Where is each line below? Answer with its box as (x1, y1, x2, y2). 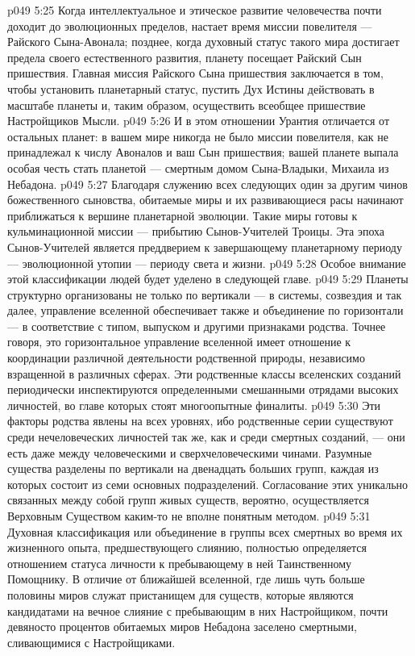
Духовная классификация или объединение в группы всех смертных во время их (7, 523, 403, 540)
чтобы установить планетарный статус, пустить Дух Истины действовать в (7, 80, 375, 97)
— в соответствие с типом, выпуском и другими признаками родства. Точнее (7, 317, 386, 334)
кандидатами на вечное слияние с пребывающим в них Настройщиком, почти (7, 602, 388, 619)
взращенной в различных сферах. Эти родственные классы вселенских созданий (7, 365, 401, 382)
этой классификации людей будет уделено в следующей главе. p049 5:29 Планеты (7, 270, 409, 287)
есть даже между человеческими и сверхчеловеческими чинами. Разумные (7, 444, 372, 461)
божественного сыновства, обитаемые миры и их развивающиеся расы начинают (7, 191, 404, 208)
